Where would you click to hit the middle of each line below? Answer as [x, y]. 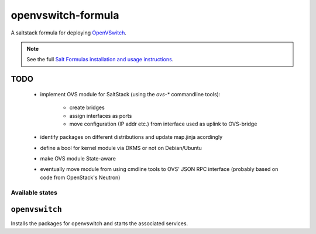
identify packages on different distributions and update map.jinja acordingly [131, 137]
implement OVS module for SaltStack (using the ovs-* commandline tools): [130, 94]
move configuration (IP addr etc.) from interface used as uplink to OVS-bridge [163, 124]
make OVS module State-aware [78, 159]
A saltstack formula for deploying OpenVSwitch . [69, 33]
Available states [34, 193]
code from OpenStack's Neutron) [80, 177]
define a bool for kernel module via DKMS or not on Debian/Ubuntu [121, 148]
